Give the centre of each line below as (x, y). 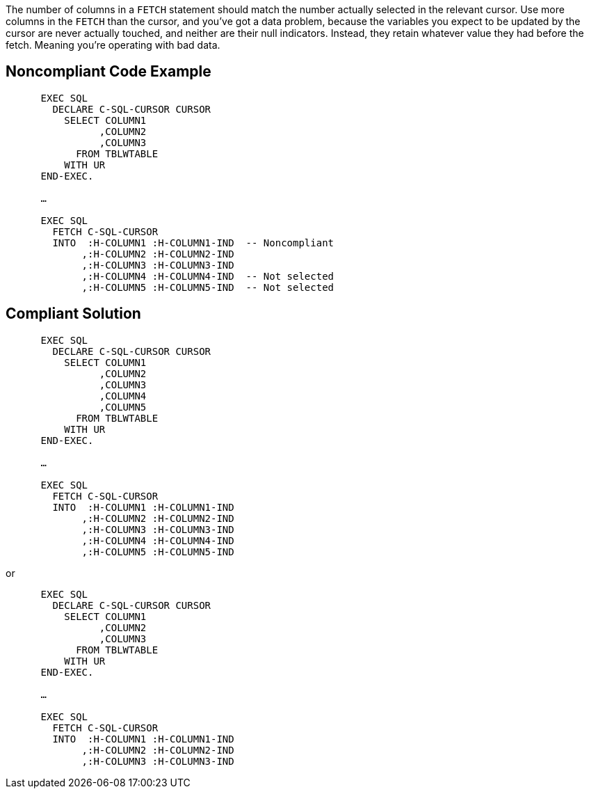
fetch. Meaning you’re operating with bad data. (113, 45)
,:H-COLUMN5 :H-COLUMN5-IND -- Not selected (208, 287)
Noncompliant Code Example (108, 72)
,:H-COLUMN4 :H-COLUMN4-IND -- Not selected (208, 276)
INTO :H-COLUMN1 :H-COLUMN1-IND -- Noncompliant (193, 243)
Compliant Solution (73, 314)
